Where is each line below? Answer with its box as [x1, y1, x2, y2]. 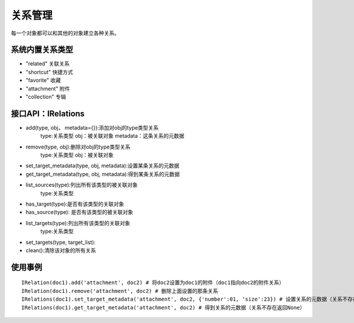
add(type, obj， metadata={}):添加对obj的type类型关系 [25, 124, 159, 131]
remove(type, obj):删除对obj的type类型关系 [25, 143, 131, 150]
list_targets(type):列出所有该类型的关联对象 [25, 219, 130, 226]
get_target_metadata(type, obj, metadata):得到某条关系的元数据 [25, 170, 180, 177]
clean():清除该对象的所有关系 [25, 247, 97, 253]
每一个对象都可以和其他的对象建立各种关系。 [11, 29, 120, 37]
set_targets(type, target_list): [25, 239, 96, 246]
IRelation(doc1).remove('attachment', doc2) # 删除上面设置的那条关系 [21, 288, 218, 294]
